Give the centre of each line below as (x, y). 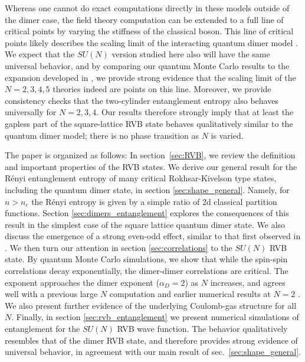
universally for (31, 112)
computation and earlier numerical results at (190, 294)
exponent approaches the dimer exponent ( (82, 282)
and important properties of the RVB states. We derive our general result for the (151, 166)
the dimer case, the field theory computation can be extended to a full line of (144, 19)
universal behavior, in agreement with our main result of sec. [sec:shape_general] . (153, 352)
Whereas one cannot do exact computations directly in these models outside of (147, 8)
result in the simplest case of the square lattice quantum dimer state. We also (145, 224)
